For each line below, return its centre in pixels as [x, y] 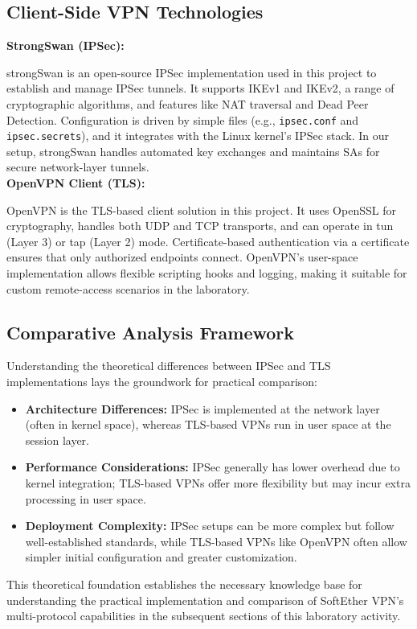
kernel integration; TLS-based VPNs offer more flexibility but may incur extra [218, 483]
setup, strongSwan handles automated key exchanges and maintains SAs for [193, 151]
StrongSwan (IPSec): [65, 45]
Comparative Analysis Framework [151, 332]
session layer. [57, 440]
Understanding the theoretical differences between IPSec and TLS [169, 366]
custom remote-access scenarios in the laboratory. [128, 288]
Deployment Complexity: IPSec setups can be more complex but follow [210, 526]
